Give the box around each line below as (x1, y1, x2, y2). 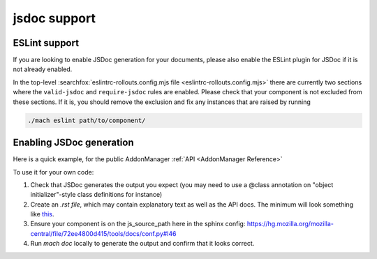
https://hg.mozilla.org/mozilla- (246, 220, 334, 228)
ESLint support (13, 37, 80, 49)
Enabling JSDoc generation (13, 137, 134, 149)
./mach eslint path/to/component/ (27, 116, 146, 124)
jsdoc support (13, 10, 96, 26)
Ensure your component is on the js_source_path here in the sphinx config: (30, 220, 246, 228)
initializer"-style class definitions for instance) (30, 191, 163, 199)
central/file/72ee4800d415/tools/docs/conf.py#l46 (30, 229, 177, 237)
